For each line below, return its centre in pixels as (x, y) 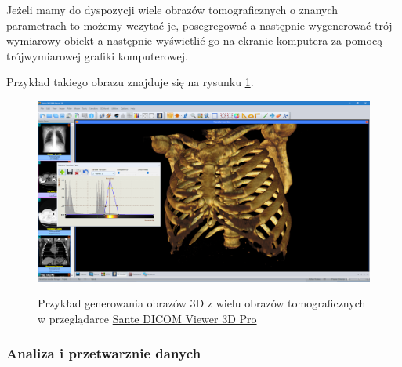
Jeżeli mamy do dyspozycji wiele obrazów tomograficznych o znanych (172, 9)
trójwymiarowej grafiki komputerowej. (97, 55)
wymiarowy (34, 40)
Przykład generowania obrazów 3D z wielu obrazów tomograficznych (202, 303)
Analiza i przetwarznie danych (104, 353)
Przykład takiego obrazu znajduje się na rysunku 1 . (130, 82)
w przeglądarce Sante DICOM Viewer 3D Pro (147, 318)
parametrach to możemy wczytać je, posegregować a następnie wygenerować (189, 25)
